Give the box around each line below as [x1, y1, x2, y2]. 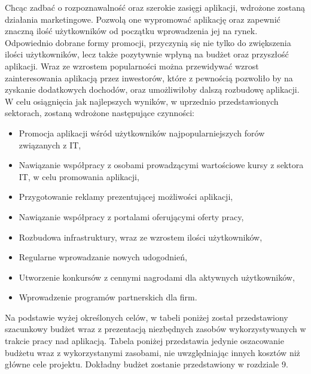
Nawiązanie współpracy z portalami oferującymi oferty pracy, [19, 210, 244, 223]
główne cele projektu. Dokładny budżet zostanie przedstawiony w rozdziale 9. [5, 358, 288, 370]
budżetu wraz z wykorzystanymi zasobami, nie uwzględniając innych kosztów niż [5, 346, 300, 358]
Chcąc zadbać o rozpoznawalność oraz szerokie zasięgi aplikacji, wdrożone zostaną [5, 1, 306, 13]
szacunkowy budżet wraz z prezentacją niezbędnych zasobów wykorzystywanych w [5, 323, 306, 335]
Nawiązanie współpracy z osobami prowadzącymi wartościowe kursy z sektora [19, 159, 304, 171]
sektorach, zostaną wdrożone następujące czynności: [5, 107, 194, 119]
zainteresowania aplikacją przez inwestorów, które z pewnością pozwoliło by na [5, 71, 293, 84]
